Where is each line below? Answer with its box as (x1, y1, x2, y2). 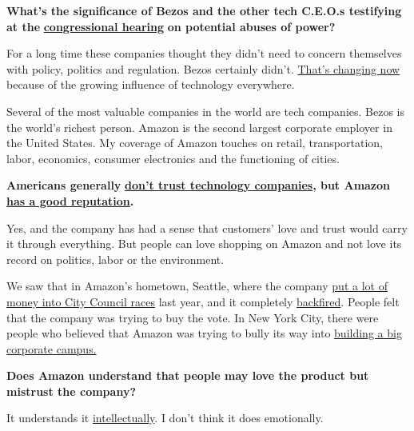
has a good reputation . (6, 192, 134, 209)
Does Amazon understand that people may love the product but (6, 367, 369, 384)
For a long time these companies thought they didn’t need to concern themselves (6, 45, 402, 62)
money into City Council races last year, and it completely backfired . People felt (6, 293, 400, 309)
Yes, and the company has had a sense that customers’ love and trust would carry (6, 219, 408, 236)
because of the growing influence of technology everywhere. (6, 76, 295, 93)
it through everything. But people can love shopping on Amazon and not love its (6, 235, 402, 252)
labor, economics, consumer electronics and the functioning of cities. (6, 150, 340, 166)
